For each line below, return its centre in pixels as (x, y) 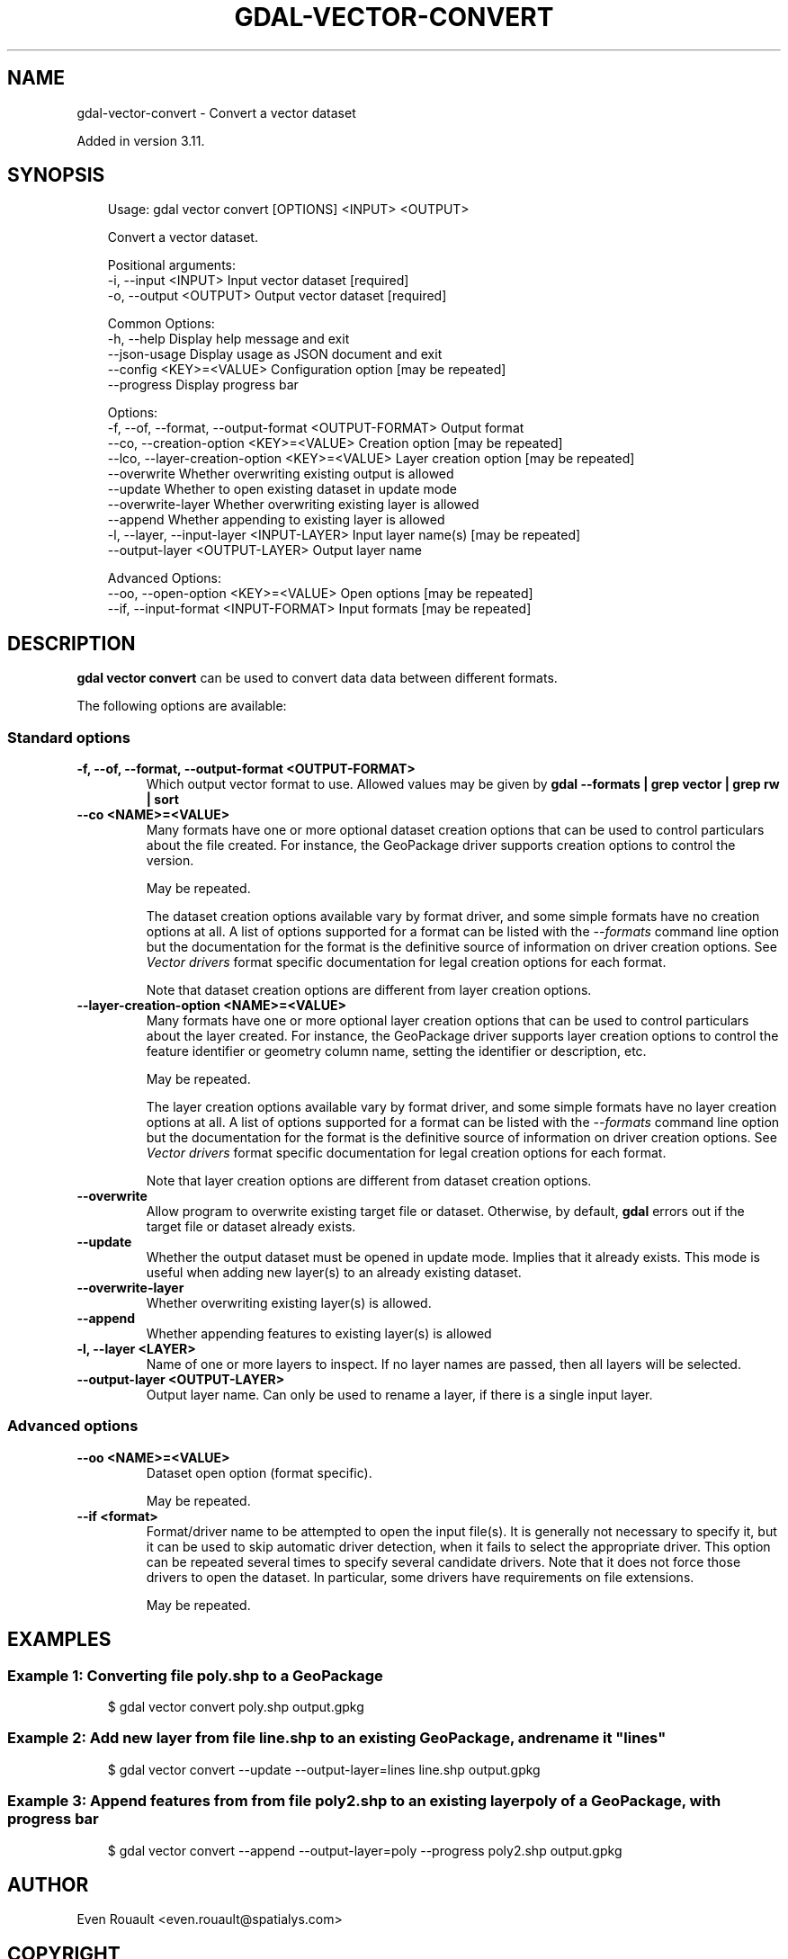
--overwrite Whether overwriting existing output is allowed (281, 474)
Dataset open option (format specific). (259, 1472)
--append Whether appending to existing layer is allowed (276, 520)
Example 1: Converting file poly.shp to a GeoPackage (195, 1675)
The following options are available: (182, 706)
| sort (162, 800)
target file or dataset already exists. (251, 1227)
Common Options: (161, 324)
